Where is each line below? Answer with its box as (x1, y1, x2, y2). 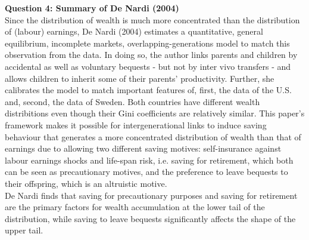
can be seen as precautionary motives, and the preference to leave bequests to (5, 165, 288, 178)
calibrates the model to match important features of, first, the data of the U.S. (5, 84, 292, 96)
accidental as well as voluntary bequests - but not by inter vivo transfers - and (5, 60, 291, 72)
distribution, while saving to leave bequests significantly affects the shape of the (5, 212, 296, 224)
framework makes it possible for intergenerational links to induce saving (5, 118, 267, 131)
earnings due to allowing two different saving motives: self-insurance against (5, 142, 282, 155)
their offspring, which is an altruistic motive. (5, 177, 167, 189)
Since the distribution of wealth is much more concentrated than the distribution (5, 13, 300, 26)
